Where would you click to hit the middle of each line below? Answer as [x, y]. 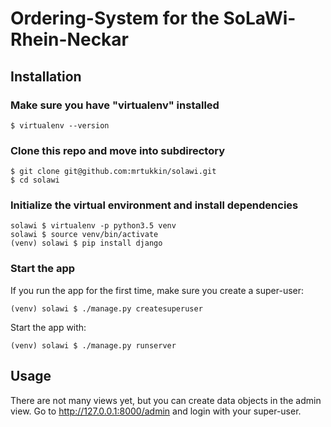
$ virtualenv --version [60, 125]
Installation [46, 76]
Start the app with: [48, 327]
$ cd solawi [35, 180]
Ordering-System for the [115, 18]
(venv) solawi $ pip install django [86, 243]
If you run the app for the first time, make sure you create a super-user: [157, 290]
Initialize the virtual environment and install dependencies [154, 205]
